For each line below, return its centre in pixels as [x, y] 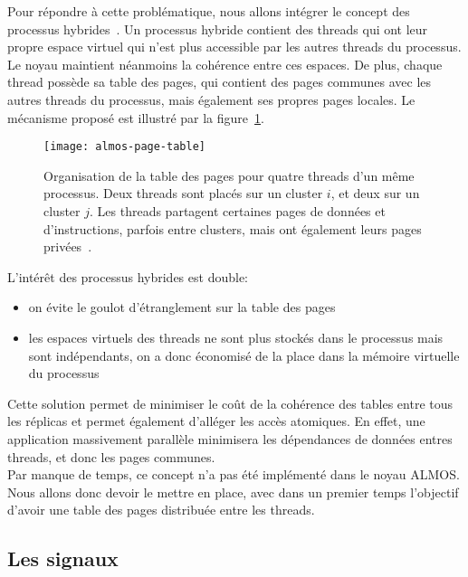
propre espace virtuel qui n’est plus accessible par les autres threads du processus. [234, 47]
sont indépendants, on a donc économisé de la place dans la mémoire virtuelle [244, 355]
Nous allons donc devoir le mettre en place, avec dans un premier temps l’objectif [233, 492]
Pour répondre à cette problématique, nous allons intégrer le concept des [209, 11]
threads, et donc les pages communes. [111, 456]
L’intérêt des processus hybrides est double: [128, 276]
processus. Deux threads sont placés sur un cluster [183, 193]
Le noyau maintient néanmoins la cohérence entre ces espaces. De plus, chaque [225, 64]
